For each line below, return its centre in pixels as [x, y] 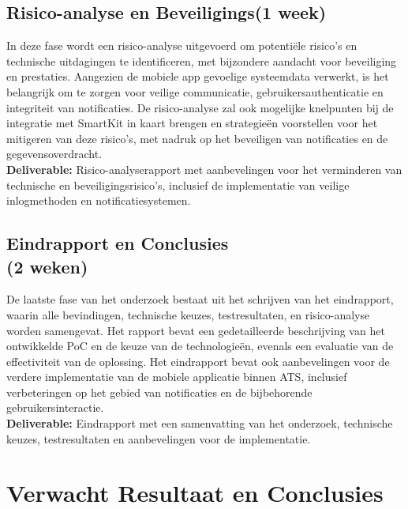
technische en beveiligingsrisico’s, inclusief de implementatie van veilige [178, 185]
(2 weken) [47, 266]
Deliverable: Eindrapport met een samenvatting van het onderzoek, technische [200, 423]
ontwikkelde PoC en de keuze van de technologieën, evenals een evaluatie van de [200, 346]
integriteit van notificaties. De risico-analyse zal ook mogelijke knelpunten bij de [200, 107]
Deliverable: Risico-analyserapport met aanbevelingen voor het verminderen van [204, 169]
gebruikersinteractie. [55, 407]
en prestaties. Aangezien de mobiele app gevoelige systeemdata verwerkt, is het [198, 76]
